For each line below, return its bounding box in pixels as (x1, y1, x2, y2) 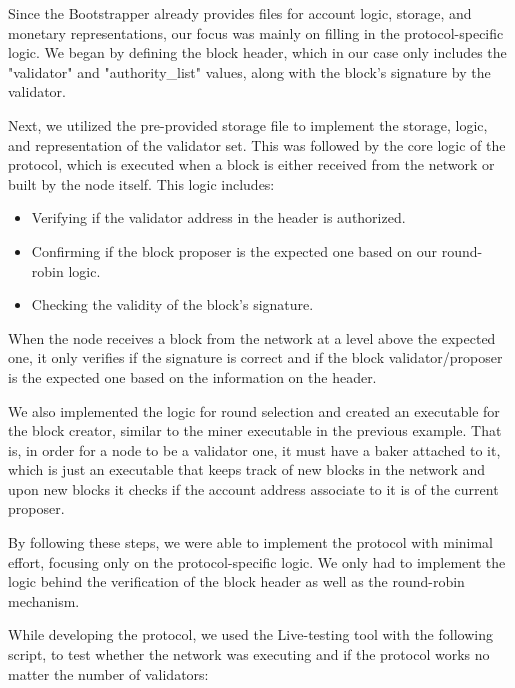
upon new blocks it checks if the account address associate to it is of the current (8, 478, 499, 499)
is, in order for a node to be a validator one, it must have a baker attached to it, (8, 439, 501, 460)
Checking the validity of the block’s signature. (31, 294, 314, 315)
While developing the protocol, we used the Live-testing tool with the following (8, 624, 493, 645)
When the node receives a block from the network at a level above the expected (8, 327, 496, 348)
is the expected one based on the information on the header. (8, 366, 377, 387)
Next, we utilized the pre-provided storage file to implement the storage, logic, (8, 114, 488, 135)
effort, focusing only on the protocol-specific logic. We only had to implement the (8, 551, 506, 572)
